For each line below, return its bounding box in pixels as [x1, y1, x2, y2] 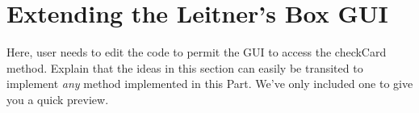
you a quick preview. [6, 90, 109, 107]
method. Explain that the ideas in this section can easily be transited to [6, 59, 363, 76]
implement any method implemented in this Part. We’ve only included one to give [6, 75, 413, 92]
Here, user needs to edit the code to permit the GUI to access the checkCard [6, 44, 387, 61]
